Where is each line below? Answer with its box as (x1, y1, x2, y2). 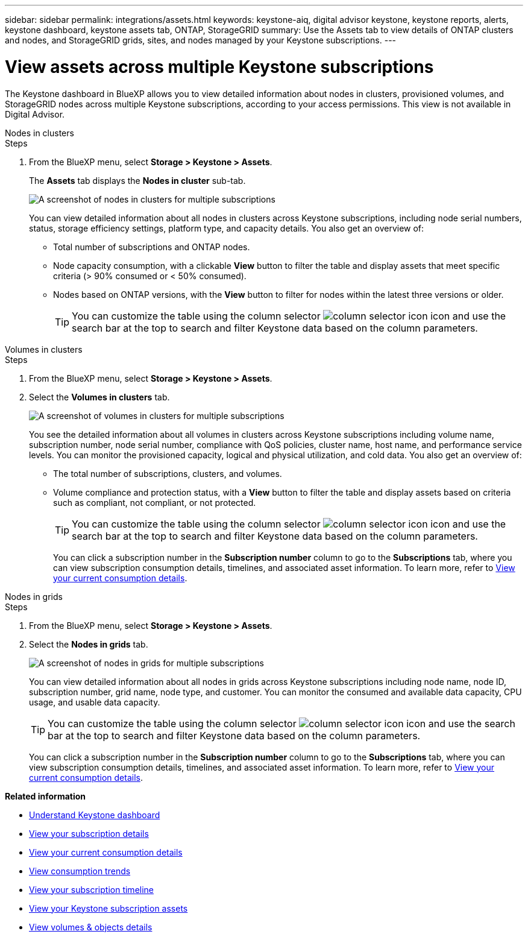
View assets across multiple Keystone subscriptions (5, 56, 434, 77)
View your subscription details (29, 828, 149, 839)
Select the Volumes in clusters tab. (29, 391, 170, 402)
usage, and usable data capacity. (29, 696, 160, 707)
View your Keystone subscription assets (29, 903, 188, 913)
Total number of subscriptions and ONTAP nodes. (53, 241, 250, 252)
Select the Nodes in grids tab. (29, 639, 148, 649)
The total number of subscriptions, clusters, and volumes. (53, 468, 282, 479)
